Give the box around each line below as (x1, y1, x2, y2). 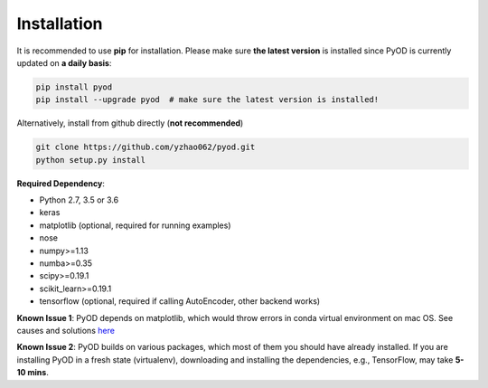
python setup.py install (35, 155, 146, 165)
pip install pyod (35, 81, 113, 92)
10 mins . (16, 367, 49, 378)
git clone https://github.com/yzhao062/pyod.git (35, 142, 256, 153)
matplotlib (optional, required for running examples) (39, 220, 231, 231)
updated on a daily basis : (16, 57, 112, 68)
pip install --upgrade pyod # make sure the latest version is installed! (35, 95, 380, 105)
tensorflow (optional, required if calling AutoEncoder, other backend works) (39, 296, 321, 307)
